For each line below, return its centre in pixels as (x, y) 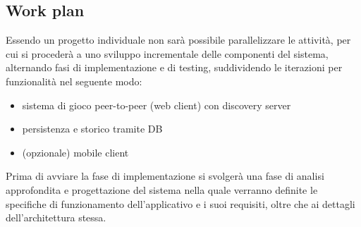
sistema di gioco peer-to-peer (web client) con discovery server (157, 105)
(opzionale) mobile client (75, 152)
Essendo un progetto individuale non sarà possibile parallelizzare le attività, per (178, 40)
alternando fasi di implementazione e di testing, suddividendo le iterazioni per (174, 67)
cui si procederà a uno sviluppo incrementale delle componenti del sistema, (167, 53)
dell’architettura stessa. (56, 217)
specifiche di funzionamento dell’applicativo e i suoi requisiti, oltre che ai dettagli (180, 203)
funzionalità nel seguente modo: (74, 81)
